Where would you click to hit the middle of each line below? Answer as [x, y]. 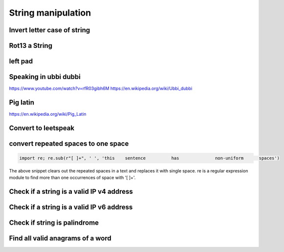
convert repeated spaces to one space [69, 143]
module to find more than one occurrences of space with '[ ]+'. [72, 178]
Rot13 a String [31, 46]
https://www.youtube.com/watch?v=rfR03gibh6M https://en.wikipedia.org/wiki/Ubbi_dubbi [101, 88]
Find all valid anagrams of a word [60, 239]
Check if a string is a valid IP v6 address [71, 207]
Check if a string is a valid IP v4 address [71, 192]
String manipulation [50, 13]
